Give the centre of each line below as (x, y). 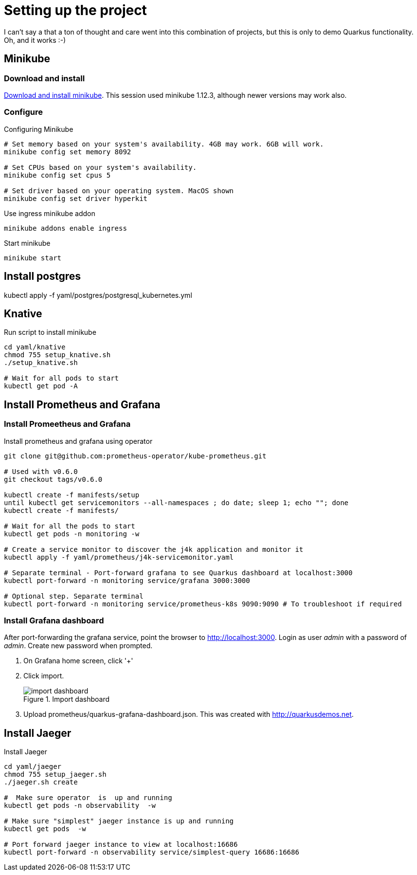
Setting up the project (75, 10)
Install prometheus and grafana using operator (78, 441)
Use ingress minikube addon (50, 213)
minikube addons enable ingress (65, 228)
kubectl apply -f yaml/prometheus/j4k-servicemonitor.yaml (119, 557)
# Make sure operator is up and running (88, 798)
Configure (23, 112)
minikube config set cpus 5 (57, 175)
